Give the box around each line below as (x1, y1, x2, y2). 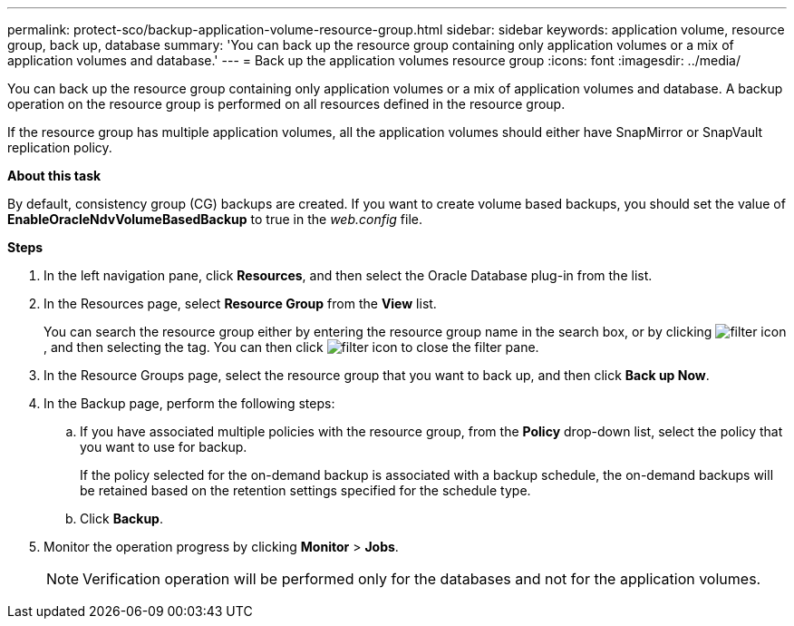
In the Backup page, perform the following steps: (44, 396, 335, 411)
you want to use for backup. (80, 439, 247, 455)
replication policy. (7, 140, 112, 155)
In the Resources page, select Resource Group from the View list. (44, 296, 437, 311)
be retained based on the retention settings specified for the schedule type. (80, 483, 531, 498)
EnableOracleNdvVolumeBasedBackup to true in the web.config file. (7, 211, 423, 227)
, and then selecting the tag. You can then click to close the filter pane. (44, 339, 539, 355)
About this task (7, 168, 102, 183)
